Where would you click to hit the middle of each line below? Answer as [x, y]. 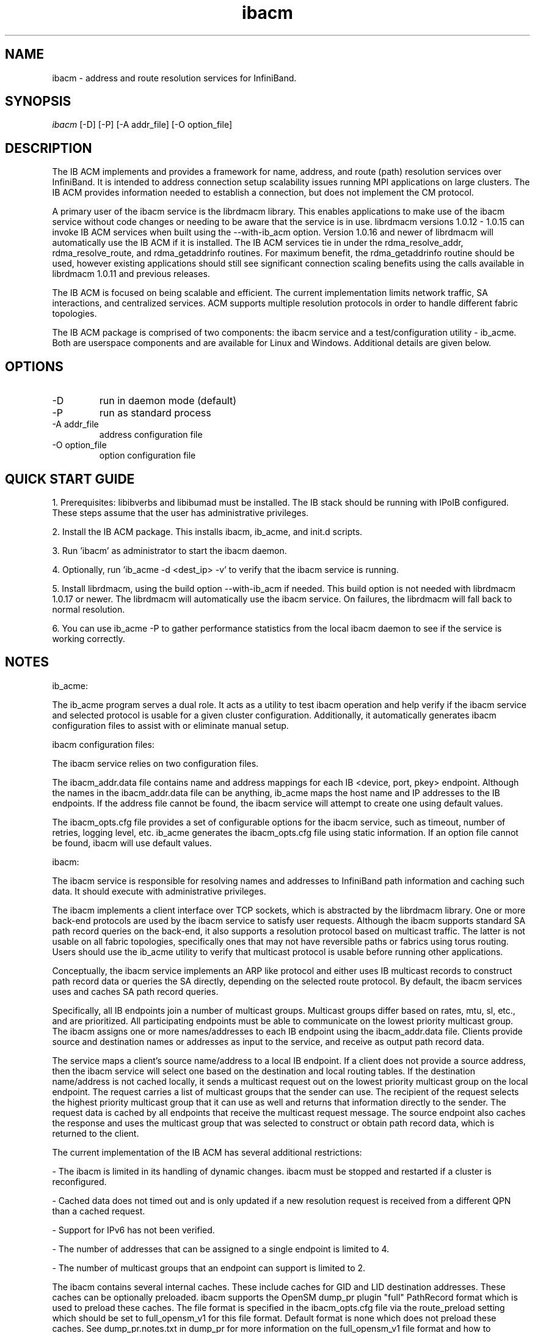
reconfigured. [79, 1181]
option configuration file [147, 456]
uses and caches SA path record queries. [135, 991]
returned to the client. [96, 1133]
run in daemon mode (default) [168, 401]
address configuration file [151, 435]
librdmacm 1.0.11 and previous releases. [131, 274]
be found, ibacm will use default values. [132, 843]
